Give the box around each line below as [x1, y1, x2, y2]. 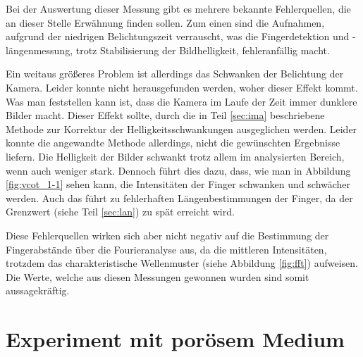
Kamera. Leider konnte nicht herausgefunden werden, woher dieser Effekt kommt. [6, 80, 358, 94]
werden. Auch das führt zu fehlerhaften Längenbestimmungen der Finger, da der [6, 190, 353, 205]
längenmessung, [6, 42, 73, 57]
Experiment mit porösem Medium [6, 325, 345, 353]
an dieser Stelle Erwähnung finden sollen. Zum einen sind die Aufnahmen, [6, 15, 325, 30]
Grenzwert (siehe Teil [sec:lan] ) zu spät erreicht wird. [6, 204, 235, 219]
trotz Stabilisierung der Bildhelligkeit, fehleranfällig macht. [75, 42, 330, 57]
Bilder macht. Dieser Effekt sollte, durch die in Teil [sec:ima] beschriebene [6, 108, 325, 123]
